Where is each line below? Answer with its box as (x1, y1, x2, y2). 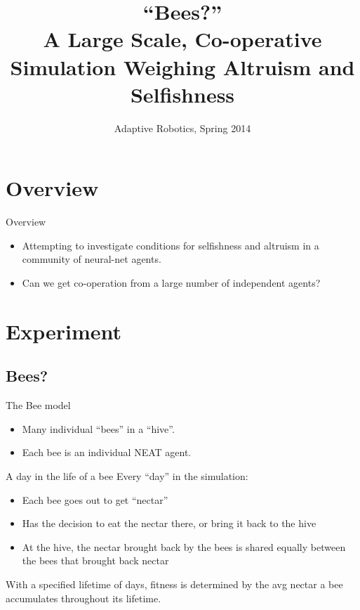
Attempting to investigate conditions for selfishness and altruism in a (22, 238, 319, 252)
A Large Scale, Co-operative (43, 25, 322, 53)
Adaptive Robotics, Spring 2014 (114, 120, 251, 135)
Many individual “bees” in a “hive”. (22, 421, 175, 436)
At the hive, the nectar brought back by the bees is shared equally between (22, 539, 346, 554)
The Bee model (6, 398, 71, 413)
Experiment (6, 316, 122, 345)
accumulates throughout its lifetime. (6, 590, 161, 605)
